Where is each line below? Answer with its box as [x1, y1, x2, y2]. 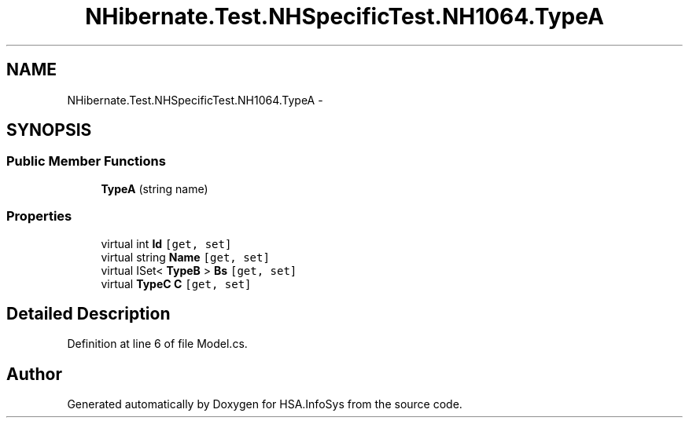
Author [6, 364, 62, 384]
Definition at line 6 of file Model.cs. [67, 337, 248, 351]
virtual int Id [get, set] [101, 236, 232, 250]
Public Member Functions [6, 153, 166, 170]
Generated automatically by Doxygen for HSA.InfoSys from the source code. [67, 397, 462, 411]
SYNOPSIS [6, 120, 92, 141]
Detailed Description [6, 303, 171, 323]
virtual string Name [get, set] [101, 250, 270, 264]
